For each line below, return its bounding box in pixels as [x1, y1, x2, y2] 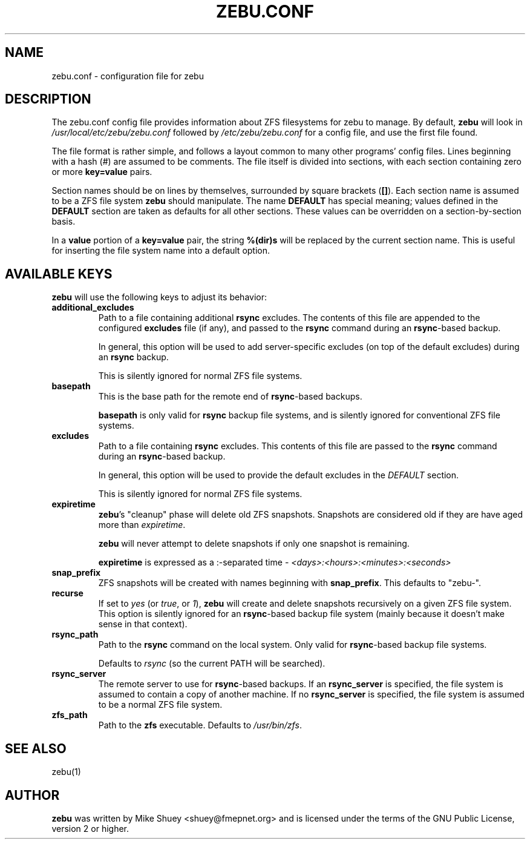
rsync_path [51, 629, 99, 640]
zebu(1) [51, 767, 81, 777]
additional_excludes [51, 302, 134, 313]
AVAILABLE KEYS [5, 266, 113, 282]
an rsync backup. [98, 352, 169, 363]
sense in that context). [98, 619, 188, 630]
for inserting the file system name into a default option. [51, 245, 270, 256]
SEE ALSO [5, 740, 67, 756]
